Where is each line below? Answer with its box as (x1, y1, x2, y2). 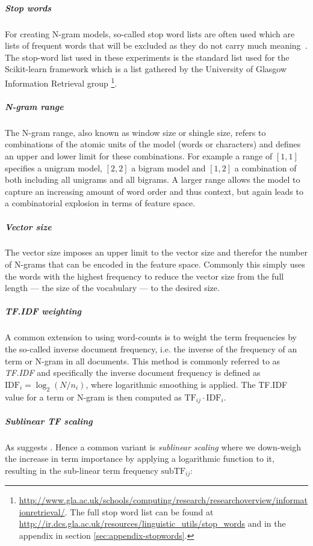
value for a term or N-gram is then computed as (5, 390, 182, 403)
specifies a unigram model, (5, 161, 102, 174)
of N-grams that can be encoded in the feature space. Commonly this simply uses (5, 258, 305, 271)
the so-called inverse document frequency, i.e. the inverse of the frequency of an (5, 343, 297, 355)
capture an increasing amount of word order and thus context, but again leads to (5, 185, 303, 197)
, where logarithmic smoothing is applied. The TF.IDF (85, 378, 288, 390)
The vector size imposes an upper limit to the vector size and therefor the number (5, 246, 308, 259)
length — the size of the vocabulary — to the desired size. (5, 281, 220, 294)
